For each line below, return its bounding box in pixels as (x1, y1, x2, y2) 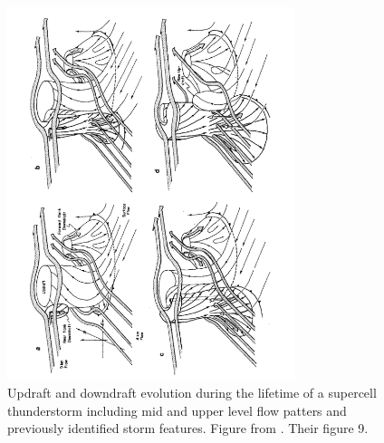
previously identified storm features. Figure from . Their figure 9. (7, 419, 369, 438)
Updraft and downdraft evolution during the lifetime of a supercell (7, 383, 377, 402)
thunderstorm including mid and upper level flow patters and (7, 400, 347, 419)
